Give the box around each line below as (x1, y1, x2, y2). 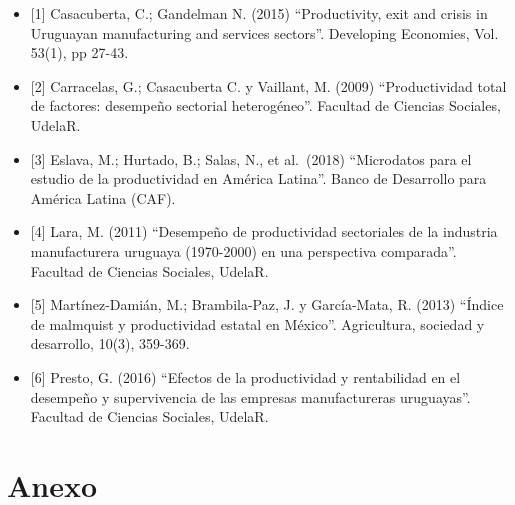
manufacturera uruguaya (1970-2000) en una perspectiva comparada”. (30, 240, 457, 261)
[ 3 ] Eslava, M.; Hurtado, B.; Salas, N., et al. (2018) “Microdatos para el (30, 148, 472, 169)
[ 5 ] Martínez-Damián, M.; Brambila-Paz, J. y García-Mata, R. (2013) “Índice (30, 294, 504, 315)
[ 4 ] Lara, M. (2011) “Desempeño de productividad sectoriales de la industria (30, 221, 498, 242)
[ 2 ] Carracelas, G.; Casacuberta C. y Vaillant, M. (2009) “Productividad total (30, 75, 507, 96)
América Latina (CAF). (30, 187, 176, 208)
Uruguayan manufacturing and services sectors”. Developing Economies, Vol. (30, 22, 499, 43)
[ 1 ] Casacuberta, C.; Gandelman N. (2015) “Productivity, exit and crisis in (30, 3, 488, 23)
